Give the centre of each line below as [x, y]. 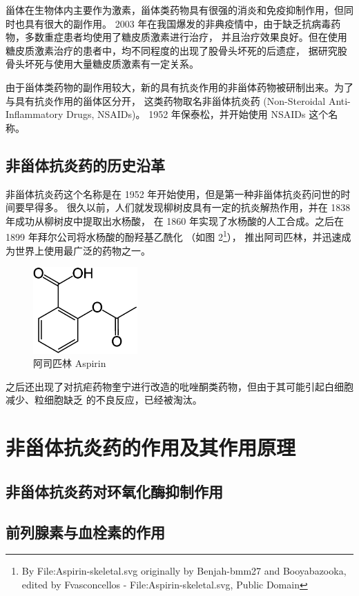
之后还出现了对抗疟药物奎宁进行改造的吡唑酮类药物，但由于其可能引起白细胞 [179, 386]
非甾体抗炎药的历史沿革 [85, 165]
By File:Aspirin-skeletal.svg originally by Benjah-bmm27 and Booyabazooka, [184, 571]
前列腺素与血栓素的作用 [85, 532]
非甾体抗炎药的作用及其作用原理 [151, 447]
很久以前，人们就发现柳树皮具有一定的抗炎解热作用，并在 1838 [208, 207]
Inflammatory [35, 114]
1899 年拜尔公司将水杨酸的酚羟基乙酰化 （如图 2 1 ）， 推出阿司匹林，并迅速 [174, 236]
